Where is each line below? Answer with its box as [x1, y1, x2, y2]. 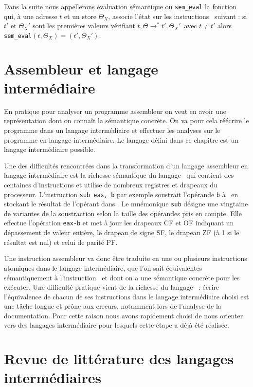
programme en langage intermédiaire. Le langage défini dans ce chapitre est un [4, 134, 238, 145]
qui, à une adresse [4, 11, 57, 21]
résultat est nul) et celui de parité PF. [4, 237, 118, 247]
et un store [64, 11, 97, 21]
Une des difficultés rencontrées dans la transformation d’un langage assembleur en [4, 160, 248, 170]
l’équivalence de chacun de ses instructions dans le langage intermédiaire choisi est [4, 291, 249, 301]
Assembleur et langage [4, 58, 158, 78]
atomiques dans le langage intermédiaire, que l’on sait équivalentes [4, 262, 202, 273]
